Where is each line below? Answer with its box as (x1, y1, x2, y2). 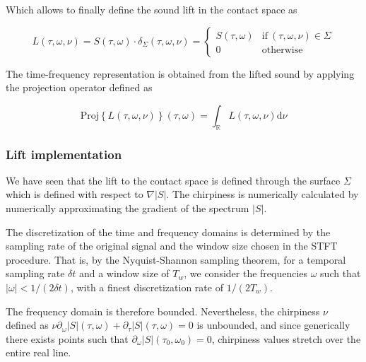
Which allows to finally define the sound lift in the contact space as (6, 2, 297, 16)
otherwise (261, 45, 303, 55)
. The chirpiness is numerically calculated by (166, 187, 359, 202)
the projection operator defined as (6, 80, 153, 95)
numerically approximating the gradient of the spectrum (6, 200, 249, 215)
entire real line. (6, 345, 71, 360)
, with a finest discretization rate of (70, 279, 223, 294)
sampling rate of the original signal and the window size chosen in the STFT (6, 238, 338, 253)
